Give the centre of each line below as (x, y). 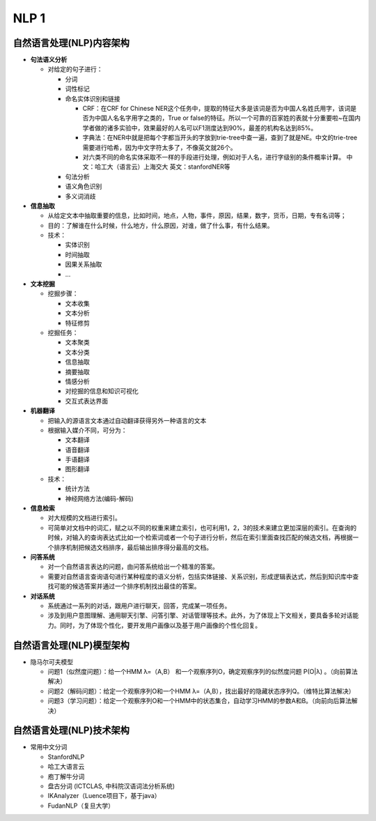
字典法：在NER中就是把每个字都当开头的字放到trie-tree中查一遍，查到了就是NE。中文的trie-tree (220, 138)
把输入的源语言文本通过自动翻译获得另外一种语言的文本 (127, 420)
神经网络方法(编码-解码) (99, 498)
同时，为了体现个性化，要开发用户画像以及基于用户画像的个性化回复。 (160, 625)
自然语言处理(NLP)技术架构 (71, 731)
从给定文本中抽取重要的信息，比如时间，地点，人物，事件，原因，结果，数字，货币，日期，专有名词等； (197, 215)
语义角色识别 (84, 186)
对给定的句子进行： (75, 69)
